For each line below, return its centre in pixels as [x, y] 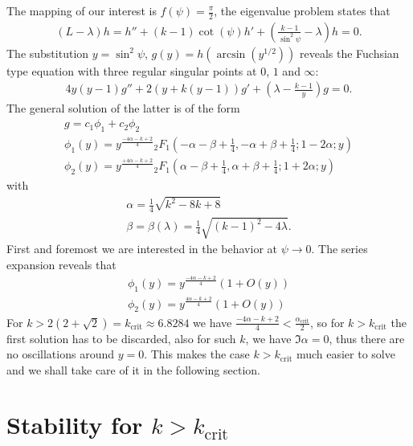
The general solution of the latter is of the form [123, 108]
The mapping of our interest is [82, 10]
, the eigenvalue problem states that [302, 10]
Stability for [75, 425]
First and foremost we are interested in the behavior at [142, 249]
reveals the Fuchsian [349, 53]
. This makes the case [197, 354]
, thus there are [367, 338]
